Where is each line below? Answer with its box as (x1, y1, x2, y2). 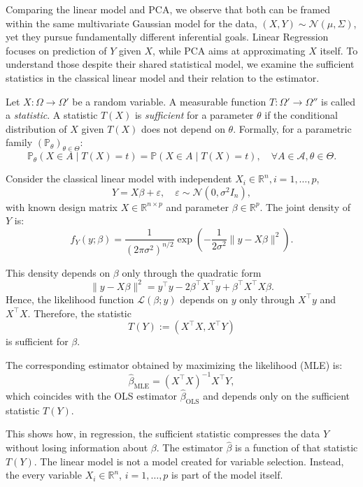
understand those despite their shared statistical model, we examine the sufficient (6, 57, 355, 71)
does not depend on (141, 121, 225, 136)
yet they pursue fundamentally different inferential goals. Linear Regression (6, 29, 329, 44)
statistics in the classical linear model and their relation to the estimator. (6, 70, 320, 85)
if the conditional (264, 108, 338, 122)
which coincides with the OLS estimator (6, 388, 177, 403)
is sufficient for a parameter (134, 108, 254, 122)
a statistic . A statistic (6, 108, 98, 122)
